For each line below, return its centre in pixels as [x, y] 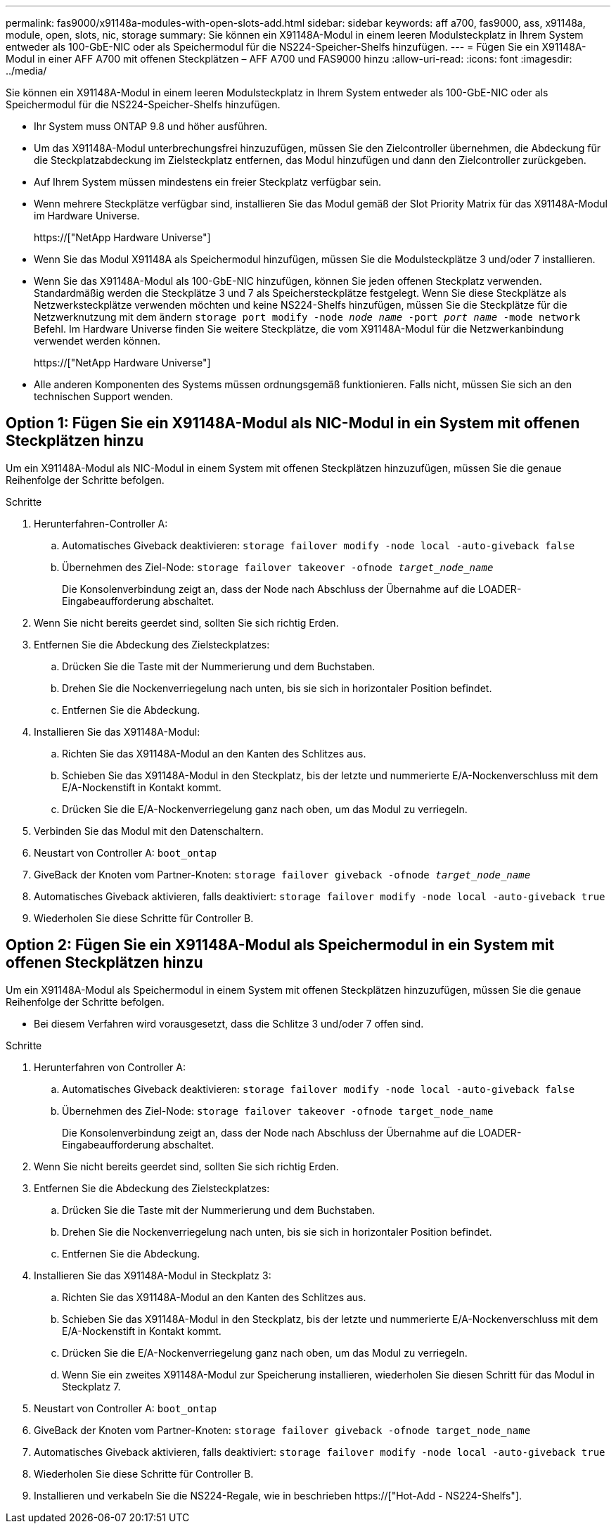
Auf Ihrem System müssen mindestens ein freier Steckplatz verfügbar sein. [208, 182]
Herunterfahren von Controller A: [110, 1067]
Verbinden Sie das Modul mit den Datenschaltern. [149, 831]
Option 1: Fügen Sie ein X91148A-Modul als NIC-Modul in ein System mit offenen [293, 423]
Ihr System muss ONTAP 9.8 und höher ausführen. [150, 126]
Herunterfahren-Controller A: [101, 523]
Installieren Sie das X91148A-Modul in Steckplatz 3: [153, 1275]
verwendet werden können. [97, 341]
